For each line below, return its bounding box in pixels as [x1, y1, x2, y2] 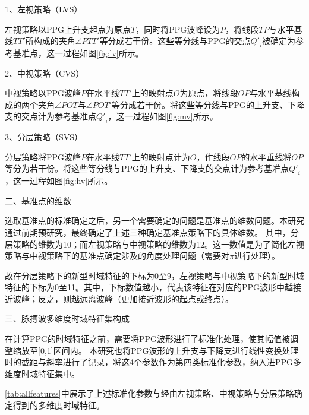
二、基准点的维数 [5, 194, 71, 207]
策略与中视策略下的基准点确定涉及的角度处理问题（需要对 [5, 249, 229, 262]
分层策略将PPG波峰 [5, 150, 81, 163]
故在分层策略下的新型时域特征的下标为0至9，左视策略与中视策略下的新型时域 [5, 269, 304, 281]
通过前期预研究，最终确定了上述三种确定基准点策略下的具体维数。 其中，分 [5, 226, 299, 238]
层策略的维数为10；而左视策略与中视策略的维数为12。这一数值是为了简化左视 [5, 237, 304, 250]
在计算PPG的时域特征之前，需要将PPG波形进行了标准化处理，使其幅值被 [5, 332, 291, 345]
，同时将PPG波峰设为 [135, 23, 220, 35]
